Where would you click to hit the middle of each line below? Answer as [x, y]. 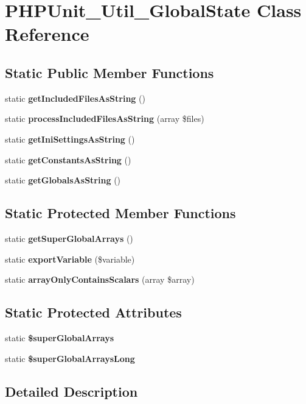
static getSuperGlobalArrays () [69, 238]
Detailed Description [71, 391]
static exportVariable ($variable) [70, 259]
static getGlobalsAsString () [63, 180]
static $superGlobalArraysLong [70, 358]
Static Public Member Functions [110, 72]
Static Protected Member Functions [120, 213]
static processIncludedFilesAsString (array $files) [105, 119]
